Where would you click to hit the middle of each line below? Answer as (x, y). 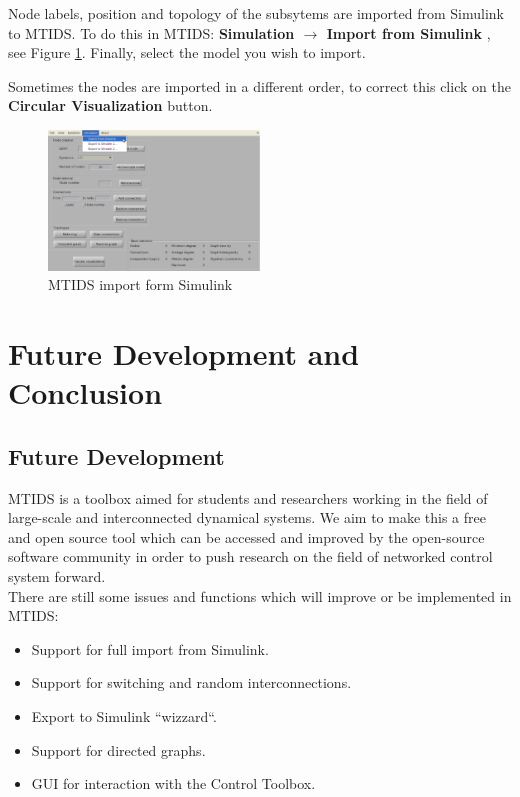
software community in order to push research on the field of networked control (250, 556)
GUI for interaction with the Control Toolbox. (173, 783)
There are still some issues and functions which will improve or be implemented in (260, 595)
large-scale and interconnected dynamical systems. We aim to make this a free (247, 517)
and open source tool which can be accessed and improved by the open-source (246, 536)
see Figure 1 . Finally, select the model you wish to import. (187, 52)
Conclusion (85, 392)
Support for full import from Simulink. (150, 648)
